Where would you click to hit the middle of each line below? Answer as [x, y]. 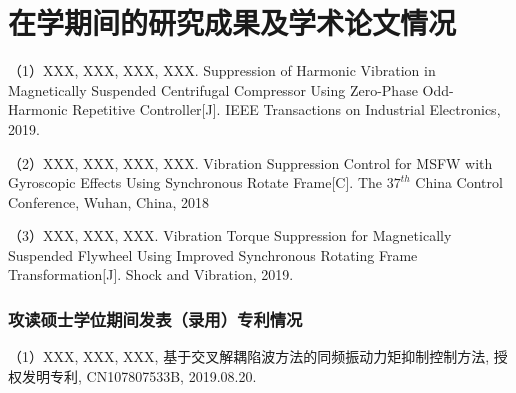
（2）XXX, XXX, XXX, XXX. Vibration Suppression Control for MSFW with [250, 162]
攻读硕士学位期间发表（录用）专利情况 [155, 318]
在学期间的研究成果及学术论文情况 [232, 22]
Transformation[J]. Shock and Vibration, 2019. [151, 274]
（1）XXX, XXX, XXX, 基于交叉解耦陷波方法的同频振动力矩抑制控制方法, [249, 356]
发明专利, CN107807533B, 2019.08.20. [139, 375]
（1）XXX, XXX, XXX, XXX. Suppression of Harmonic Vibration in [222, 70]
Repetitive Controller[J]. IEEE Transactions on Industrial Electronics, [286, 109]
